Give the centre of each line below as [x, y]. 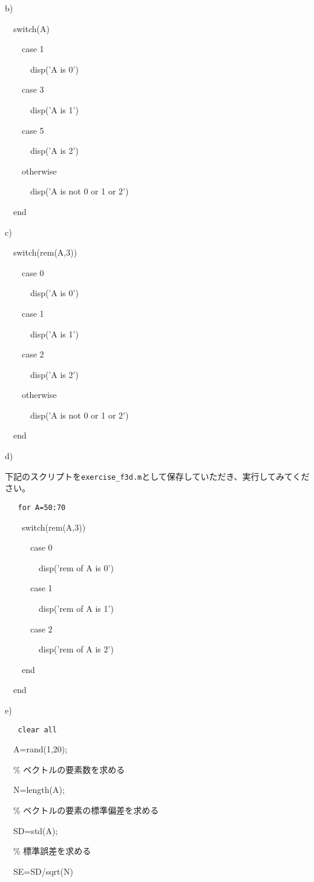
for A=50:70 [42, 507]
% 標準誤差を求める [52, 851]
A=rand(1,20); [40, 749]
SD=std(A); [35, 830]
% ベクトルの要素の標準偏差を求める [86, 810]
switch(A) [31, 28]
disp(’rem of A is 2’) [76, 649]
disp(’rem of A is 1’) [76, 608]
